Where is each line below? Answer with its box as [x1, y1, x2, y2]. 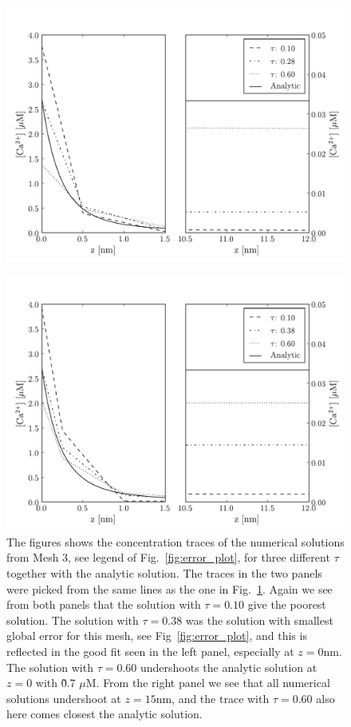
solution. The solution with [6, 611, 139, 628]
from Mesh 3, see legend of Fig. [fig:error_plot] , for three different [6, 549, 330, 566]
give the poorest [247, 596, 326, 613]
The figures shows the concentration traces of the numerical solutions [6, 533, 345, 550]
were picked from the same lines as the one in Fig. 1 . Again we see [6, 580, 333, 597]
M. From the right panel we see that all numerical [85, 674, 330, 691]
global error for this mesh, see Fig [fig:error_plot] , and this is [6, 627, 307, 644]
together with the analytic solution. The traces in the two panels [6, 565, 322, 582]
